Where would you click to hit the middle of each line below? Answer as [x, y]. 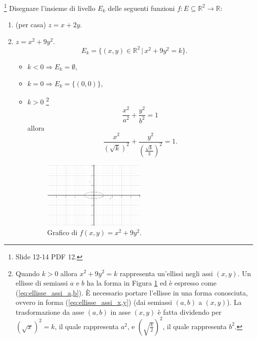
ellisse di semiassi [42, 283]
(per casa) [31, 24]
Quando [28, 273]
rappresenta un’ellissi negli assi [166, 273]
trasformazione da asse [50, 312]
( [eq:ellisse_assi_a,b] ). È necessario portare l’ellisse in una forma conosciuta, [132, 292]
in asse [121, 312]
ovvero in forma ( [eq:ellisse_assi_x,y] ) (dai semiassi [94, 302]
